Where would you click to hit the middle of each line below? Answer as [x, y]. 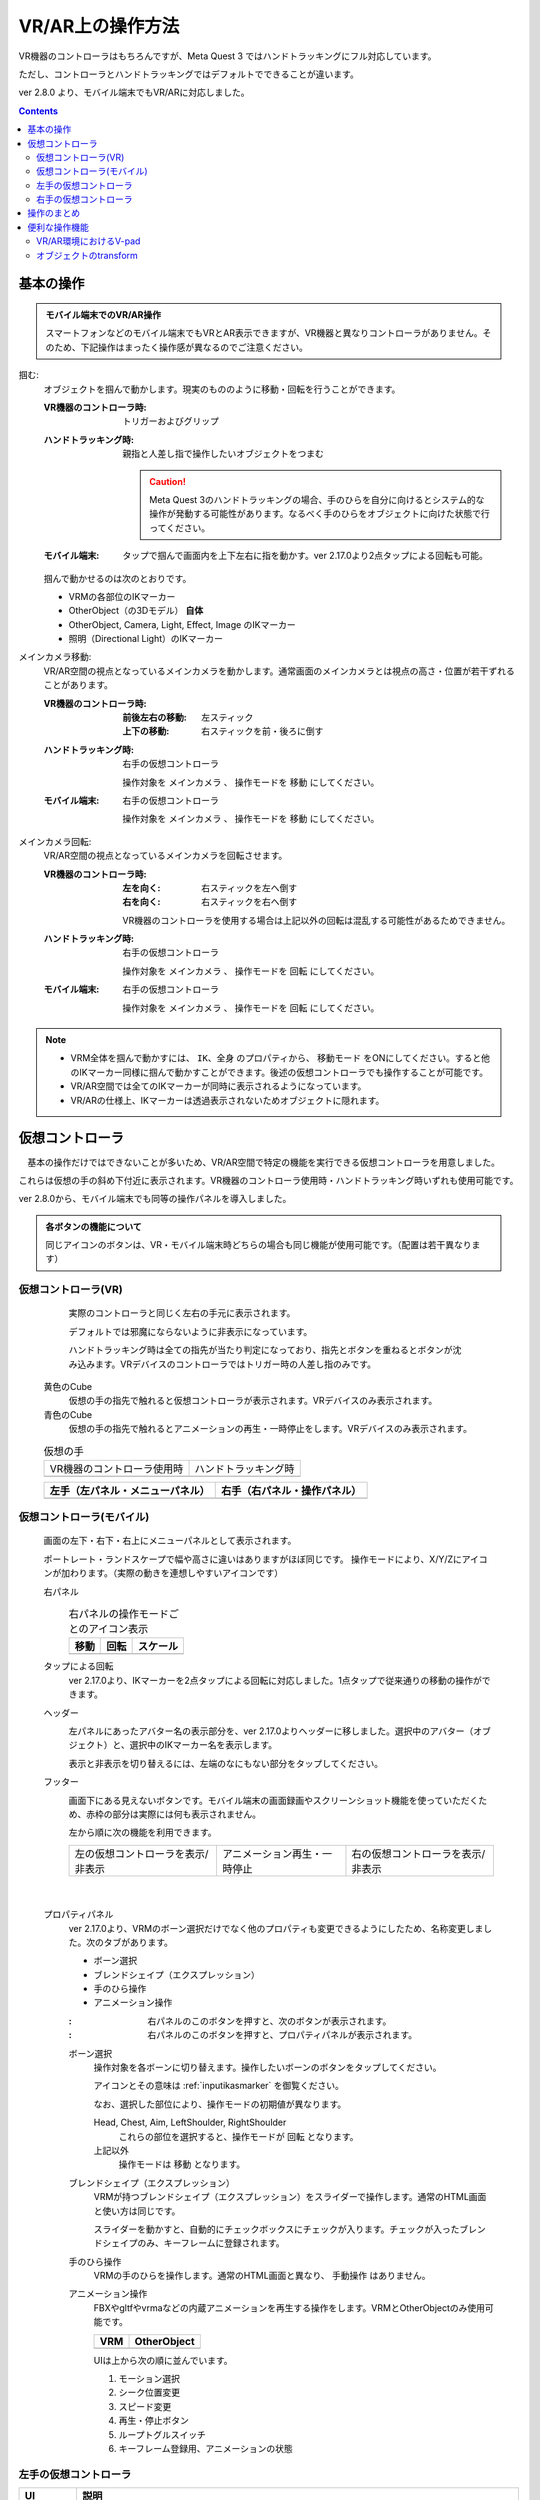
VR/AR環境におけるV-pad [88, 241]
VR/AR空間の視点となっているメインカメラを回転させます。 [165, 856]
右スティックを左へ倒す [249, 887]
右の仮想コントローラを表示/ [418, 1853]
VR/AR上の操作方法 [99, 26]
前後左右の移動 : [154, 717]
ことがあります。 [78, 685]
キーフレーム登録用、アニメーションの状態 [206, 2448]
